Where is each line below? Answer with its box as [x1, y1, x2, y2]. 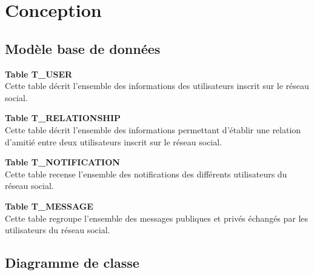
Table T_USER [5, 67, 73, 80]
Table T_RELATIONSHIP [5, 111, 121, 124]
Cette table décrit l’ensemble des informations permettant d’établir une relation [5, 123, 301, 136]
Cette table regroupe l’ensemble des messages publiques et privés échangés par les [5, 211, 309, 224]
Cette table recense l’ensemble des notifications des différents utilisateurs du [5, 167, 287, 180]
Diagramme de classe [5, 253, 139, 272]
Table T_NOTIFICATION [5, 156, 120, 168]
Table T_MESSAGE [5, 199, 93, 212]
